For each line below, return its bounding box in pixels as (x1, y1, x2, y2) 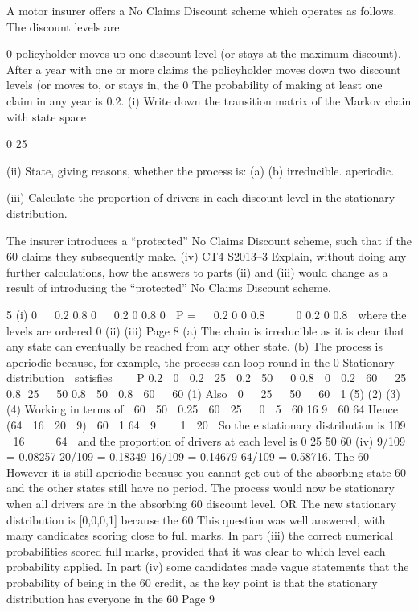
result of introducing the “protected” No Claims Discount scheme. (6, 279, 331, 296)
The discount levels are (6, 18, 120, 35)
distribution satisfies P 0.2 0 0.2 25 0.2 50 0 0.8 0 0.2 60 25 (6, 369, 407, 386)
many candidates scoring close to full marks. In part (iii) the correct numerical (6, 527, 394, 544)
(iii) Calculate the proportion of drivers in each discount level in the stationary (6, 189, 395, 206)
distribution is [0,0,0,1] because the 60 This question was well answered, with (6, 511, 386, 528)
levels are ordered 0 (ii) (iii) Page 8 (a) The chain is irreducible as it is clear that (6, 322, 405, 339)
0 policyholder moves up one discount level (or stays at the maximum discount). (6, 45, 401, 62)
